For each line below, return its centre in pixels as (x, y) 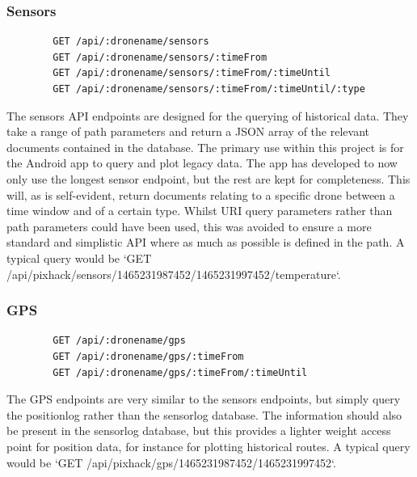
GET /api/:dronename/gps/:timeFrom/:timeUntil (180, 372)
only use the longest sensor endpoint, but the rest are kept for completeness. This (208, 178)
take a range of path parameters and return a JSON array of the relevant (188, 131)
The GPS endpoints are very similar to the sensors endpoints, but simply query (204, 399)
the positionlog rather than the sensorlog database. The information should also (204, 414)
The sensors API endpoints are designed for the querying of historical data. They (208, 115)
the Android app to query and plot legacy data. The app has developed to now (202, 163)
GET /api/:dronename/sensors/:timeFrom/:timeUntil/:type (209, 89)
